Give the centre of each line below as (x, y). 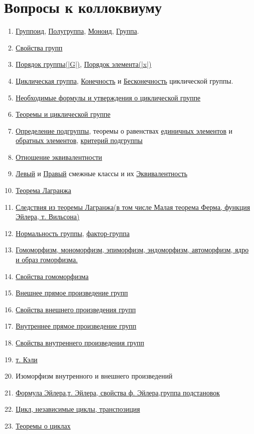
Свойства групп (39, 47)
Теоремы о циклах (43, 425)
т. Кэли (26, 359)
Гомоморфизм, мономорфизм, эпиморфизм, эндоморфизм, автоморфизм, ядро (132, 250)
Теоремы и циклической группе (63, 114)
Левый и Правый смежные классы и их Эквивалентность (102, 173)
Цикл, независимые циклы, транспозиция (78, 409)
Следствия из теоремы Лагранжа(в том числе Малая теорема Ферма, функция (133, 207)
